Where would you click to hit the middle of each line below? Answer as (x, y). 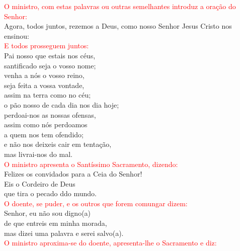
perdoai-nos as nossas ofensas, (50, 114)
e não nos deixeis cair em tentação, (58, 144)
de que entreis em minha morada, (56, 223)
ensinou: (17, 35)
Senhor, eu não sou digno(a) (48, 213)
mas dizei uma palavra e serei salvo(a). (64, 233)
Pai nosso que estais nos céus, (50, 55)
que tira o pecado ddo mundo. (51, 193)
